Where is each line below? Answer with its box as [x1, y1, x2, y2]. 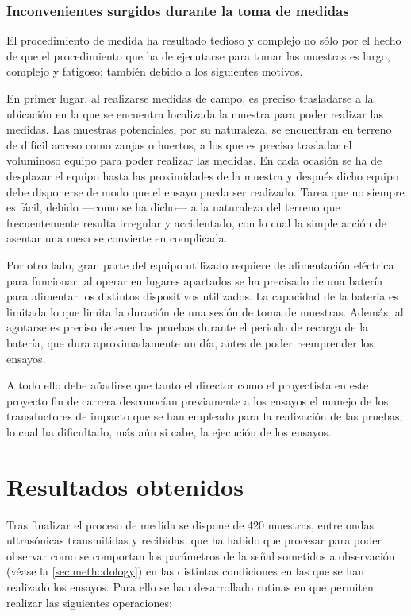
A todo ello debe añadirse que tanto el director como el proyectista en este [6, 377, 369, 393]
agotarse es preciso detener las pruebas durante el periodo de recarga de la [6, 319, 369, 335]
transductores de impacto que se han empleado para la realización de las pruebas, [6, 408, 403, 424]
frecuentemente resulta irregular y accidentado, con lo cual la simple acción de [6, 214, 387, 231]
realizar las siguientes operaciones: [6, 594, 172, 610]
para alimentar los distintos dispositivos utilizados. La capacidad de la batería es [6, 288, 398, 304]
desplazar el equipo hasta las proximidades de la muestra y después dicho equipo [6, 167, 399, 184]
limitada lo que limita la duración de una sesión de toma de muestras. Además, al [6, 303, 404, 320]
